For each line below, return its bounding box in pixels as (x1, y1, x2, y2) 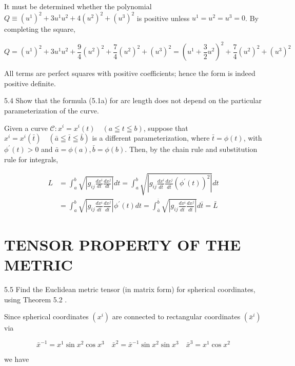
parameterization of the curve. (4, 105, 99, 115)
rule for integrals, (4, 153, 58, 164)
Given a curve (4, 122, 48, 133)
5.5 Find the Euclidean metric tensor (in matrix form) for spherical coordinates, (4, 284, 255, 295)
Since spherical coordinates (4, 311, 89, 322)
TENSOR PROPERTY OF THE (4, 234, 241, 255)
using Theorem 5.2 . (4, 294, 67, 304)
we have (4, 353, 29, 364)
